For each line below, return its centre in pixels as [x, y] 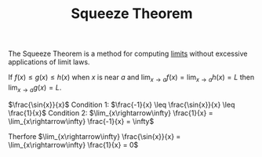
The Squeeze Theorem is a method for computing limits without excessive [128, 54]
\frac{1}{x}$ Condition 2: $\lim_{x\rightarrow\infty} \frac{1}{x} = [111, 113]
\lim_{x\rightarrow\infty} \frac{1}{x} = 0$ [73, 144]
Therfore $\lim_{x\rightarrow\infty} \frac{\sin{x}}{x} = [95, 136]
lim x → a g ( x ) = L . [35, 88]
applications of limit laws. [49, 62]
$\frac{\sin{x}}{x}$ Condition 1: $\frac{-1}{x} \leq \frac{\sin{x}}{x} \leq [122, 104]
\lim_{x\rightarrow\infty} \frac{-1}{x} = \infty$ [81, 121]
